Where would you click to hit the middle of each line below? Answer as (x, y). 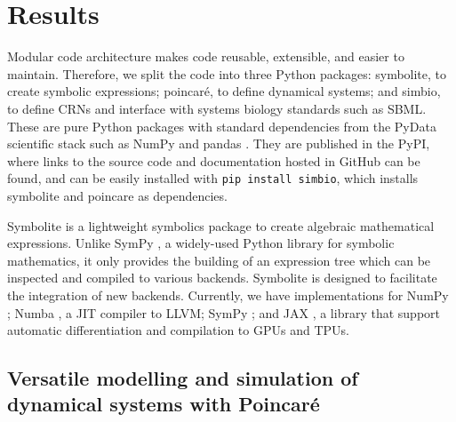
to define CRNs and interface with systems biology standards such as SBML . (217, 108)
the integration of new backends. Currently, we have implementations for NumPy (228, 295)
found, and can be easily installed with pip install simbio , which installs (213, 178)
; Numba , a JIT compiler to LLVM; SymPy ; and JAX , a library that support (224, 312)
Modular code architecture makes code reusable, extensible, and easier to (206, 56)
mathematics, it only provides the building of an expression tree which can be (219, 260)
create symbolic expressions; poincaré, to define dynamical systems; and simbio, (224, 91)
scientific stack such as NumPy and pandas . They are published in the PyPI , (219, 143)
